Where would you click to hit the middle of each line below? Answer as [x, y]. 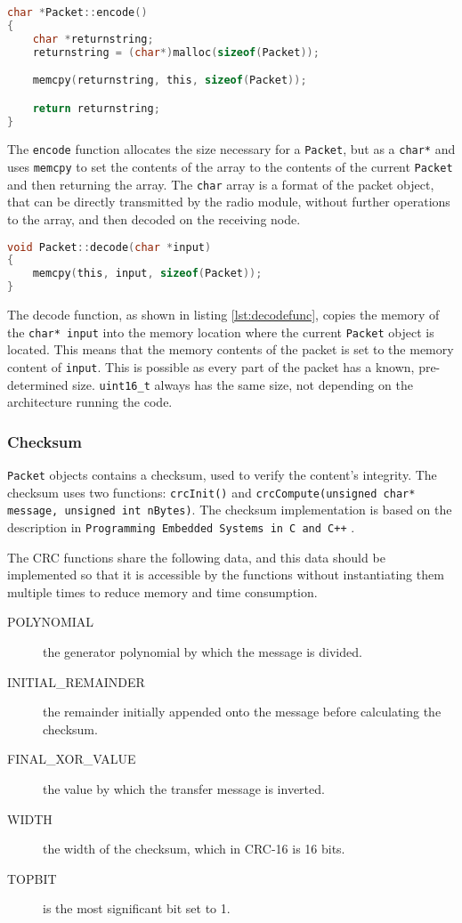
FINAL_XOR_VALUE [72, 759]
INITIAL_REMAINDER [76, 681]
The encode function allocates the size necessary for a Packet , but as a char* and [231, 149]
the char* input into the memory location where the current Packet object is [221, 332]
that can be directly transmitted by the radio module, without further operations [229, 202]
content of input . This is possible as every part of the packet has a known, [211, 366]
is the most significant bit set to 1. [137, 908]
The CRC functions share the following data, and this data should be [196, 557]
